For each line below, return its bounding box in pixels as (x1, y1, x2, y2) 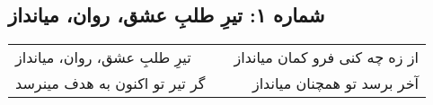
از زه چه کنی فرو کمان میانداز (234, 47, 419, 68)
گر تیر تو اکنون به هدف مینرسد (15, 73, 206, 94)
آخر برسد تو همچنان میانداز (252, 73, 419, 94)
